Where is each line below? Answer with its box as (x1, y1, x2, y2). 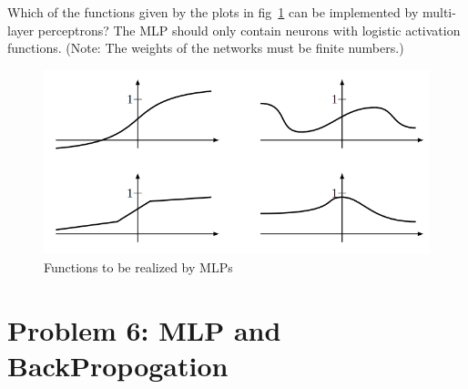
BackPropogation (7, 346, 229, 384)
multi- (422, 3, 456, 21)
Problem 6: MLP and (7, 311, 281, 348)
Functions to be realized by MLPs (44, 257, 233, 276)
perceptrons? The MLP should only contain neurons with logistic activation (37, 20, 461, 39)
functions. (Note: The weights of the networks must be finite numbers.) (7, 38, 404, 57)
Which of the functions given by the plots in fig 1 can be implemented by (7, 3, 419, 21)
